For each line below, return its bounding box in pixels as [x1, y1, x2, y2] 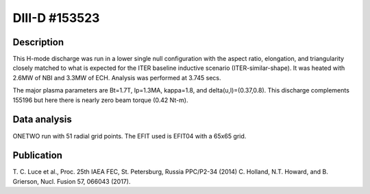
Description [12, 36, 64, 48]
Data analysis [12, 114, 72, 125]
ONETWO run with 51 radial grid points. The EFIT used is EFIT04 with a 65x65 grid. [12, 132, 247, 140]
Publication [12, 149, 63, 161]
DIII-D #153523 [12, 10, 100, 25]
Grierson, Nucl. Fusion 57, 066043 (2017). [12, 177, 131, 185]
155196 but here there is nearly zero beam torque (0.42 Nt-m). [12, 96, 188, 104]
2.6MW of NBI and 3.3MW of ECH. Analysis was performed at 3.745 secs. [12, 73, 221, 82]
